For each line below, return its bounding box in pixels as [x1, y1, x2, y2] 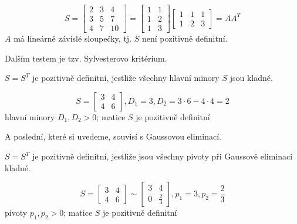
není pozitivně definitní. [141, 32, 228, 45]
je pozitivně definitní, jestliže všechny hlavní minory [32, 72, 220, 84]
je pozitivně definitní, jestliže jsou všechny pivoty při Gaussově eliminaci [32, 150, 293, 162]
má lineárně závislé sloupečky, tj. [14, 32, 132, 45]
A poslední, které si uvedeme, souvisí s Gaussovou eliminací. [5, 130, 221, 142]
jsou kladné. [230, 72, 273, 84]
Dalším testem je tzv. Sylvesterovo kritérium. [5, 52, 167, 64]
